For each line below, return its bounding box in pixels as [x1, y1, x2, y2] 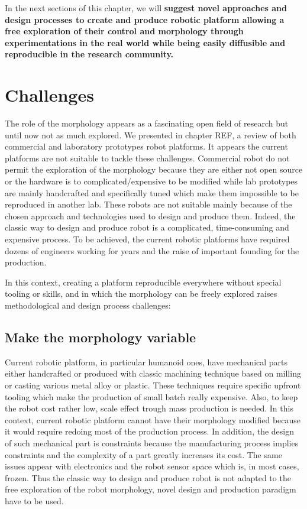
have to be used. [5, 494, 64, 507]
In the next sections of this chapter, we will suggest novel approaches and [5, 2, 287, 14]
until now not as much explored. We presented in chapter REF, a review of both [5, 128, 296, 141]
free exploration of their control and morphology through [5, 25, 244, 37]
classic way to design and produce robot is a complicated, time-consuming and [5, 221, 289, 234]
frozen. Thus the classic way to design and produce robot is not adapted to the [5, 471, 291, 484]
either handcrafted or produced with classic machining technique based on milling [5, 367, 301, 380]
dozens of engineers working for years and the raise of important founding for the [5, 244, 299, 257]
